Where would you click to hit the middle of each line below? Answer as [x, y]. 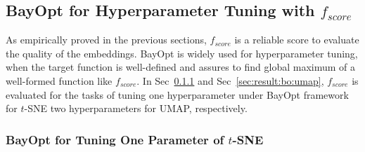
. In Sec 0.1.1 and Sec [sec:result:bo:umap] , [230, 80]
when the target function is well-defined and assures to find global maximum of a [180, 67]
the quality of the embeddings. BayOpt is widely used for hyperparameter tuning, [182, 53]
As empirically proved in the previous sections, [106, 40]
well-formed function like [59, 80]
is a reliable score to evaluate [297, 40]
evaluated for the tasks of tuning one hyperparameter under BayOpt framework [177, 94]
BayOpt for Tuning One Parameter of [115, 139]
